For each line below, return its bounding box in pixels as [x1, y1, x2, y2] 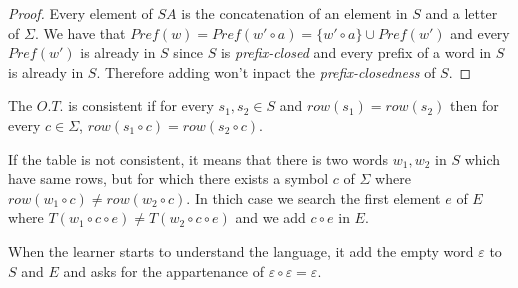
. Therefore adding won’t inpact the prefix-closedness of [96, 61, 436, 82]
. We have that [34, 22, 126, 43]
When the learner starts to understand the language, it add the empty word [8, 240, 474, 261]
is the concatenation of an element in [181, 3, 408, 23]
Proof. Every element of [8, 3, 153, 23]
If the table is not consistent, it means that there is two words [8, 148, 389, 169]
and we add [235, 207, 306, 228]
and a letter [425, 3, 498, 23]
